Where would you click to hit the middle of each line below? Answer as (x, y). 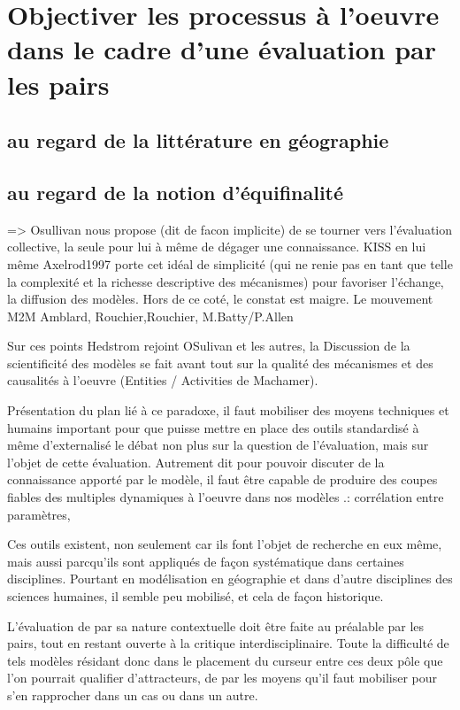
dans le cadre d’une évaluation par (222, 49)
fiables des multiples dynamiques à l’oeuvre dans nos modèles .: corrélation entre (226, 497)
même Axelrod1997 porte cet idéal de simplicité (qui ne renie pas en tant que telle (230, 263)
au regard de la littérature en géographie (198, 140)
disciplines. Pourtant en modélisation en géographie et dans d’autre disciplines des (230, 579)
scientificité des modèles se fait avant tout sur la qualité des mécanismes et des (220, 363)
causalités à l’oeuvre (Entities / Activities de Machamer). (163, 380)
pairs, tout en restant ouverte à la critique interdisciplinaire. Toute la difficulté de (228, 643)
